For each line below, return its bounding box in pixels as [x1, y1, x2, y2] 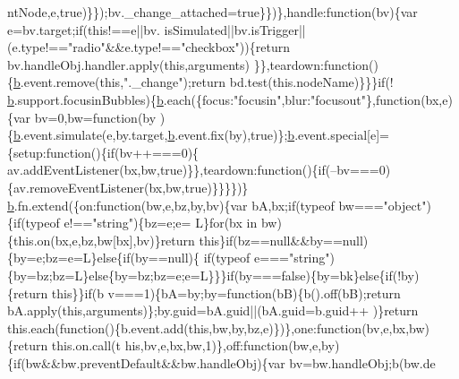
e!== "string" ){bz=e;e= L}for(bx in [64, 213, 258, 232]
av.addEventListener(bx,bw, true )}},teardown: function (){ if [7, 160, 326, 179]
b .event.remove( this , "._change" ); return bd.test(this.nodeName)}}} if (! [13, 73, 394, 91]
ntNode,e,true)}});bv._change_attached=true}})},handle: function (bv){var [7, 3, 418, 21]
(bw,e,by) [288, 336, 340, 355]
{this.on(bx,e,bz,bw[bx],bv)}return [7, 230, 195, 249]
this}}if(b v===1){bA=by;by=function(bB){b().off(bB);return [51, 283, 401, 302]
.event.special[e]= [294, 125, 389, 144]
